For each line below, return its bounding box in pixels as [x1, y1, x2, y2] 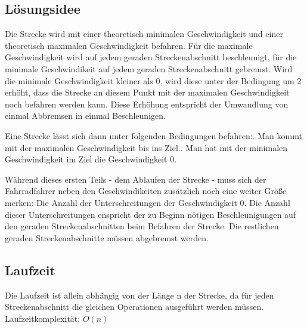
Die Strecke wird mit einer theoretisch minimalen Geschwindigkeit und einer [5, 27, 283, 40]
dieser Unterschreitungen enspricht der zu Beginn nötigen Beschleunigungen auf [5, 208, 296, 220]
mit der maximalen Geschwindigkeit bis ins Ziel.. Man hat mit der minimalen [5, 141, 288, 153]
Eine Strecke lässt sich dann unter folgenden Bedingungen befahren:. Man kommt [5, 129, 302, 142]
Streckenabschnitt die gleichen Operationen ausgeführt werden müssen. [5, 300, 264, 313]
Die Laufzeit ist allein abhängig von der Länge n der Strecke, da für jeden [5, 288, 274, 301]
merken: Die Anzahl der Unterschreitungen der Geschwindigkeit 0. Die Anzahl [5, 196, 290, 208]
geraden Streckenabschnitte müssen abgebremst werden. [5, 231, 209, 244]
